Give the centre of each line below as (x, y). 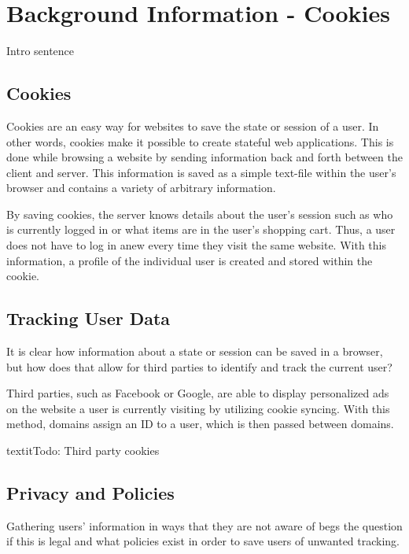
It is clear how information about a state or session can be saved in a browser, (195, 351)
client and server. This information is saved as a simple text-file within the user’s (201, 172)
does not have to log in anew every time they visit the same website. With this (196, 245)
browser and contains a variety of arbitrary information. (141, 188)
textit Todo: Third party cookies (83, 451)
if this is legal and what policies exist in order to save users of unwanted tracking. (203, 541)
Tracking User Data (88, 318)
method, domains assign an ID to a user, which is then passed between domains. (200, 424)
